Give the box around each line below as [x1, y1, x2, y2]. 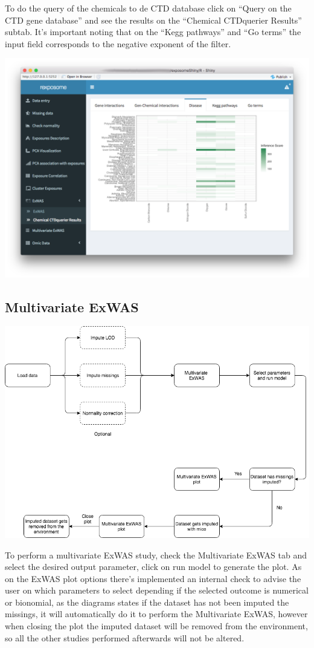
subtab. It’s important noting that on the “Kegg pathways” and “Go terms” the [5, 25, 301, 38]
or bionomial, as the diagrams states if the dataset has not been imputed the [5, 595, 289, 608]
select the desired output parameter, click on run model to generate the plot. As [5, 560, 302, 573]
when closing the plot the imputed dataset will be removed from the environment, [5, 620, 308, 632]
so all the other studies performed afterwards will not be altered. [5, 631, 245, 644]
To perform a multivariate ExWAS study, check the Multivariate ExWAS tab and [5, 548, 307, 561]
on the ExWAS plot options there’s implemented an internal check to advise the [5, 572, 301, 584]
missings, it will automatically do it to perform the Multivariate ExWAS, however [5, 607, 308, 620]
